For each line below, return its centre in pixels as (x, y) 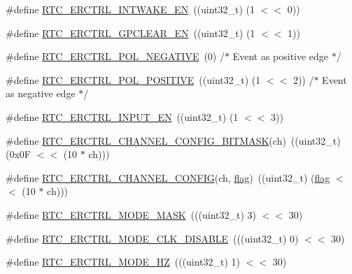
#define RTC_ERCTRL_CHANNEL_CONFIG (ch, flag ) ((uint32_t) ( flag (168, 177)
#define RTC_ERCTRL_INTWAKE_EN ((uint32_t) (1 (131, 9)
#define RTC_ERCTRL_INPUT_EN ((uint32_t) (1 (122, 116)
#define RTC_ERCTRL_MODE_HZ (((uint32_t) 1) (123, 262)
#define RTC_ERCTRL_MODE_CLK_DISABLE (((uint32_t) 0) (152, 238)
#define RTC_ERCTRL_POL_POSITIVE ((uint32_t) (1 (133, 79)
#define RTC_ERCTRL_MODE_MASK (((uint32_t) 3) (131, 214)
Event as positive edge (281, 56)
